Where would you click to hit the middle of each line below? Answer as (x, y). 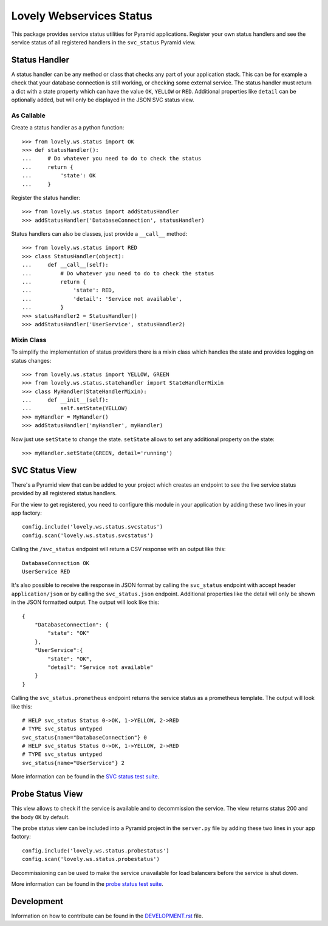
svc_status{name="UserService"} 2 (73, 763)
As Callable (28, 115)
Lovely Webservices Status (82, 16)
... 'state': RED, (69, 290)
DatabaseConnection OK (56, 563)
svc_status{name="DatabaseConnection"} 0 (84, 737)
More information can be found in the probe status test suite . (87, 883)
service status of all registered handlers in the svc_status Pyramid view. (104, 42)
